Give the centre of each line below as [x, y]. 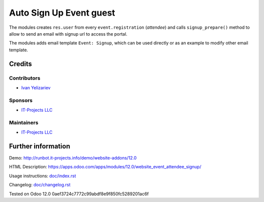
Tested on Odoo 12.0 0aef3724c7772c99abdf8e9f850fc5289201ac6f [79, 194]
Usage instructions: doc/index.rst [43, 176]
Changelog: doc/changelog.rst [40, 185]
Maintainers [24, 122]
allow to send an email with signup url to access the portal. [68, 34]
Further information [40, 146]
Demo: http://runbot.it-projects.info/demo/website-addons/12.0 [73, 158]
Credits [21, 64]
